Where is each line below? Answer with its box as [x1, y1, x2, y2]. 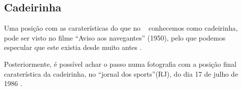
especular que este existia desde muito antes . [4, 42, 142, 52]
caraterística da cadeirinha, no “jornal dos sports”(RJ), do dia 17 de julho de [4, 68, 238, 79]
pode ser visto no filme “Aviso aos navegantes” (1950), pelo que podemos [4, 32, 226, 43]
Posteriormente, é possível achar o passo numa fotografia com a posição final [4, 58, 237, 69]
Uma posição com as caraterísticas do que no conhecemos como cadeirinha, [4, 23, 238, 33]
